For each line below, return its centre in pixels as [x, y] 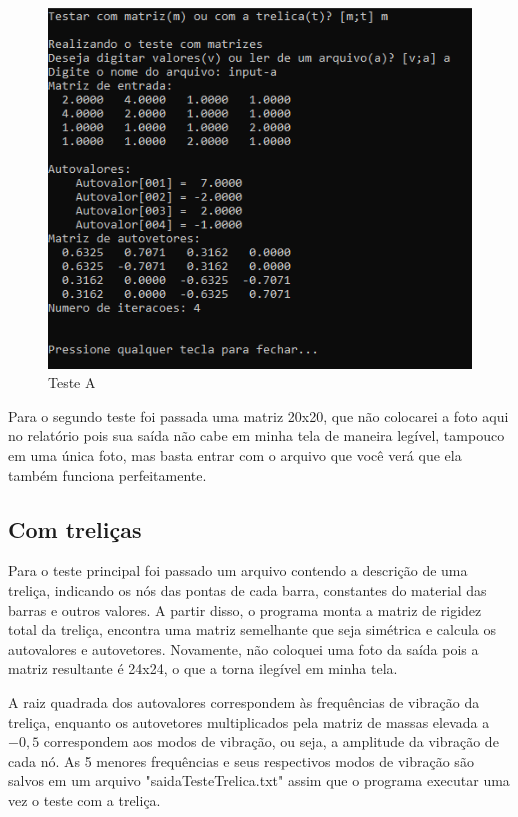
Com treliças [75, 528]
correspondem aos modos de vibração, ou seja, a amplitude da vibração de [271, 741]
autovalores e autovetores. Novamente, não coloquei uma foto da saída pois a [243, 648]
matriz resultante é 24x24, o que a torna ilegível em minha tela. [203, 668]
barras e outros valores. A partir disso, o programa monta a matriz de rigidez [245, 609]
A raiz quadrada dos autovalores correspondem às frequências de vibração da [244, 702]
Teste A [72, 382]
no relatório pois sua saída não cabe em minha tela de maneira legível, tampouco [256, 435]
